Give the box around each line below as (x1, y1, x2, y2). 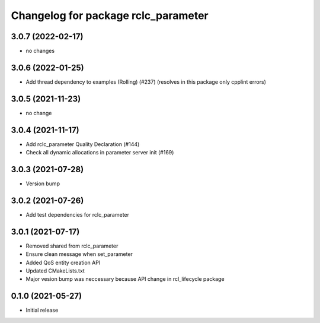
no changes (25, 47, 55, 55)
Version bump (25, 180, 60, 187)
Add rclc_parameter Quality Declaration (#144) (25, 140, 140, 148)
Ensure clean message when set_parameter (25, 251, 133, 258)
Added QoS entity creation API (25, 259, 101, 266)
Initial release (25, 306, 59, 314)
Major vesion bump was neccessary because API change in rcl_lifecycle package (25, 275, 225, 283)
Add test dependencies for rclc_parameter (25, 211, 130, 218)
